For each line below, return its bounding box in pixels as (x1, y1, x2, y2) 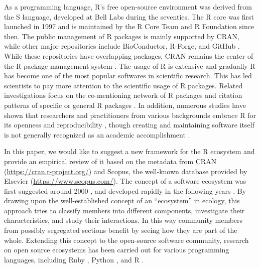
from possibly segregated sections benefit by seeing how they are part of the (4, 225, 237, 235)
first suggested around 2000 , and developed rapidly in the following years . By (4, 185, 246, 196)
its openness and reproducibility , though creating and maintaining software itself (4, 119, 254, 130)
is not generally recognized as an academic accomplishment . (4, 129, 190, 140)
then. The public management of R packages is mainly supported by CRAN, (4, 31, 239, 41)
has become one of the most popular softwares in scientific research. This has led (4, 70, 252, 81)
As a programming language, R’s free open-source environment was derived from (4, 2, 252, 12)
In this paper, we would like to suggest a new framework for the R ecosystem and (4, 146, 255, 157)
